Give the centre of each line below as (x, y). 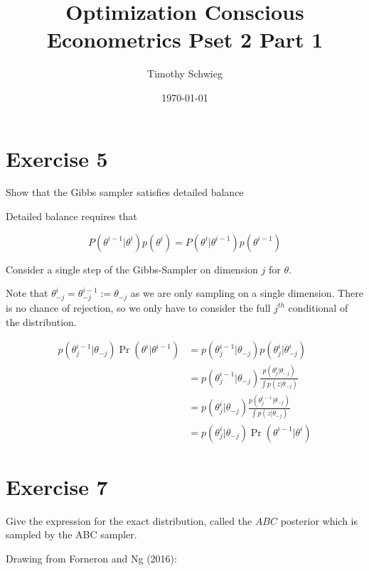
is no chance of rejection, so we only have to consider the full (138, 307)
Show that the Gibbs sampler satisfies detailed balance (125, 192)
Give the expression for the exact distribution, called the (129, 520)
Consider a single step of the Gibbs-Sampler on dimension (132, 269)
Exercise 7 (57, 486)
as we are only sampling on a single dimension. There (247, 293)
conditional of (318, 307)
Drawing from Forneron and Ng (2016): (91, 558)
